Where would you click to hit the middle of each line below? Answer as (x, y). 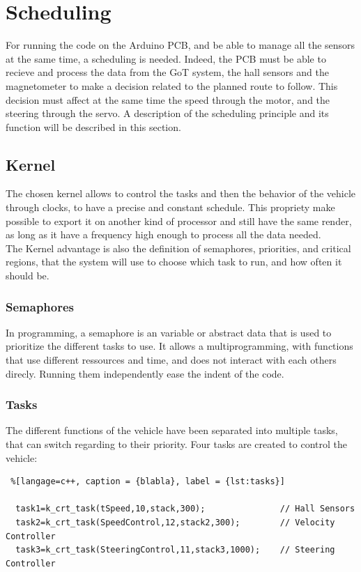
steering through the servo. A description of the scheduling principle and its (167, 113)
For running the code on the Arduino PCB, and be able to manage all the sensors (180, 45)
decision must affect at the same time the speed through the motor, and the (168, 99)
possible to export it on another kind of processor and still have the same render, (179, 221)
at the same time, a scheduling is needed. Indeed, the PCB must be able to (166, 58)
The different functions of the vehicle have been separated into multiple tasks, (172, 430)
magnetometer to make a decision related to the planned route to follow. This (172, 85)
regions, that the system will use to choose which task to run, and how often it (174, 262)
